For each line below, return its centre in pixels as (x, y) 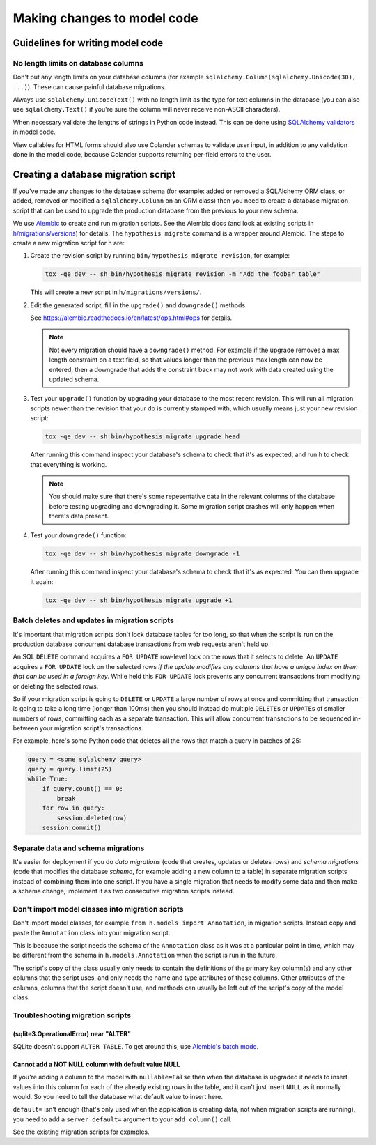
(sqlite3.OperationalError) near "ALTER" (72, 1033)
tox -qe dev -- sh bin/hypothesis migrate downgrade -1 (142, 554)
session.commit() (72, 828)
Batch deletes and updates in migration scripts (93, 620)
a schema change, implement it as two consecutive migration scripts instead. (124, 891)
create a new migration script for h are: (69, 243)
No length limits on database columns (78, 63)
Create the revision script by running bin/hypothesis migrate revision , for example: (160, 256)
